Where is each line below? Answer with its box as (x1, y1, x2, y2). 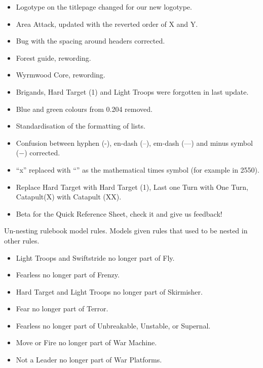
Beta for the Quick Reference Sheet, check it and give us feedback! (16, 208, 222, 219)
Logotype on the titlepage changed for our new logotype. (16, 2, 192, 12)
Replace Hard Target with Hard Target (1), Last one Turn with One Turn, (16, 181, 248, 192)
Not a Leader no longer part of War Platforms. (16, 354, 162, 365)
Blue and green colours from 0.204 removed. (16, 103, 153, 114)
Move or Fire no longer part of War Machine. (16, 337, 157, 348)
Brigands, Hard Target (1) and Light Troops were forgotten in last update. (16, 86, 249, 97)
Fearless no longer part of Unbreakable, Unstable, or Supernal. (16, 320, 211, 331)
